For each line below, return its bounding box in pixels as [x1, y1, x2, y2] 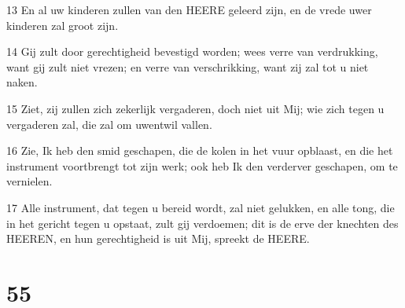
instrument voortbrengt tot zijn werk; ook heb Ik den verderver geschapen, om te [6, 157, 398, 174]
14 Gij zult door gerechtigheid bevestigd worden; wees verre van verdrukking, [6, 43, 378, 60]
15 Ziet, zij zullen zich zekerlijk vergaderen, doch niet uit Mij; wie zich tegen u [6, 100, 385, 116]
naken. [6, 74, 38, 90]
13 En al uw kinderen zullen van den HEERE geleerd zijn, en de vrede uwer [6, 2, 372, 17]
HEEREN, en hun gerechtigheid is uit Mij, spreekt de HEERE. [6, 230, 310, 247]
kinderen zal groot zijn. [6, 16, 119, 33]
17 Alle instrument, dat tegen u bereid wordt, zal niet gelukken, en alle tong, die [6, 199, 395, 215]
